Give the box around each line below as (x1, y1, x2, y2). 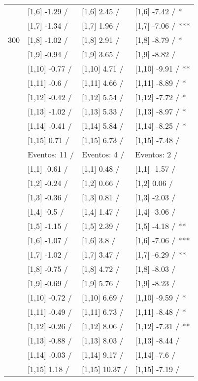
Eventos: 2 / (135, 149, 178, 160)
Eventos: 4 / (82, 149, 125, 160)
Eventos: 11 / (28, 149, 74, 160)
